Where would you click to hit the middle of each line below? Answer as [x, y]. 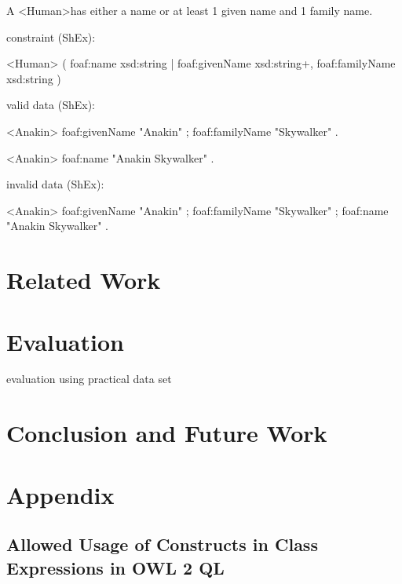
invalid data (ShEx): [55, 184]
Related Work [84, 280]
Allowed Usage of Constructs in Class [162, 544]
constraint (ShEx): [51, 36]
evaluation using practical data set [89, 379]
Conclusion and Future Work [167, 433]
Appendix [60, 494]
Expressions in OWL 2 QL [115, 567]
